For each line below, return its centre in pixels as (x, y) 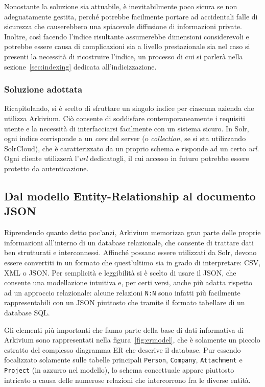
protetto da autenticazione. (46, 168)
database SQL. (27, 312)
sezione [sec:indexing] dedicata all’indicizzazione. (80, 66)
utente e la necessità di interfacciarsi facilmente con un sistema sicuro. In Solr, (127, 128)
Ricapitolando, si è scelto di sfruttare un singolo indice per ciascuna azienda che (129, 108)
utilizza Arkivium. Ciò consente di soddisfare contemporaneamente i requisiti (125, 118)
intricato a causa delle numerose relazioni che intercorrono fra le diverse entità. (127, 380)
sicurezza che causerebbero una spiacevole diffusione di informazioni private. (123, 26)
